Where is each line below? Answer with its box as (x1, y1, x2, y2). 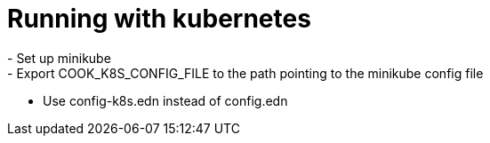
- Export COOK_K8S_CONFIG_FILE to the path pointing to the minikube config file (7, 65, 484, 81)
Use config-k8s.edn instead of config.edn (43, 92, 288, 108)
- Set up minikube (7, 50, 111, 66)
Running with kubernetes (7, 4, 311, 34)
